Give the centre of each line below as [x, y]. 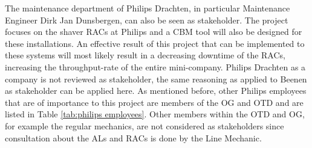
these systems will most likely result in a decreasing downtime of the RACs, [145, 55]
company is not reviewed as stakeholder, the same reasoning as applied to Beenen [156, 79]
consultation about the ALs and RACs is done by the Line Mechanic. [133, 137]
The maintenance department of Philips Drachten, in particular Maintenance [148, 8]
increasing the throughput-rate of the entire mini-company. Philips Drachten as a [155, 66]
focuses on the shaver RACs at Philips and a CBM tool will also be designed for [154, 32]
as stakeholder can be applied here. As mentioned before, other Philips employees [156, 91]
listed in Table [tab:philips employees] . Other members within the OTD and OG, [155, 114]
